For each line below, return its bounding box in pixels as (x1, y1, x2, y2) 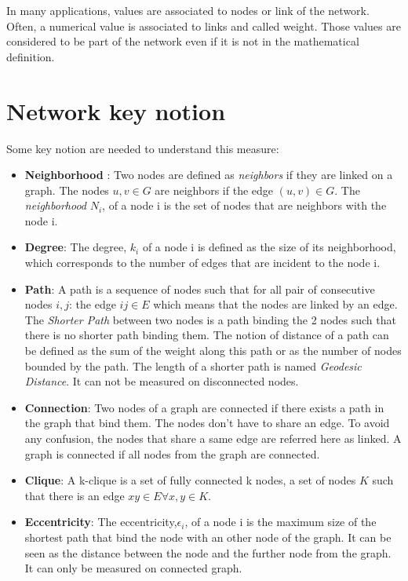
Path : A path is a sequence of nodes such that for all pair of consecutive (24, 280, 375, 297)
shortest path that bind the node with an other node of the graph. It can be (24, 528, 392, 545)
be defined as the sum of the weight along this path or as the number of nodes (24, 342, 402, 359)
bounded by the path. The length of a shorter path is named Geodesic (24, 357, 362, 374)
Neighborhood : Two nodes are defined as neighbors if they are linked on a (24, 166, 393, 183)
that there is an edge (24, 487, 125, 503)
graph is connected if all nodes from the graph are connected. (24, 445, 320, 462)
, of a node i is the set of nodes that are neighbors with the (102, 197, 387, 214)
